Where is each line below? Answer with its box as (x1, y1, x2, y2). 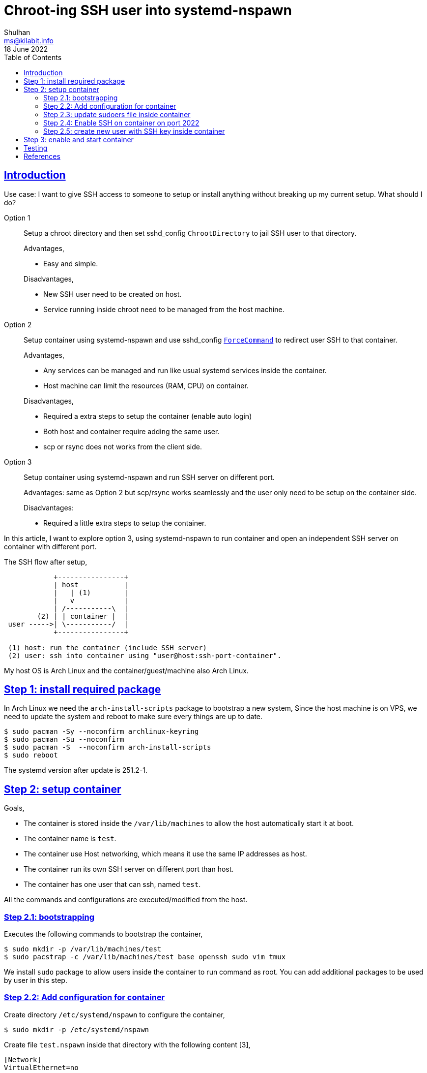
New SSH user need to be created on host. (43, 289, 182, 298)
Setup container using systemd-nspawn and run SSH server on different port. (24, 473, 275, 481)
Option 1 (4, 213, 30, 222)
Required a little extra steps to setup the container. (43, 518, 206, 527)
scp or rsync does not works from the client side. (43, 442, 202, 451)
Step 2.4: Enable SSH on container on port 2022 (43, 118, 199, 127)
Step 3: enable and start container (24, 135, 134, 144)
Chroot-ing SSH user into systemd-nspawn (4, 2, 292, 19)
